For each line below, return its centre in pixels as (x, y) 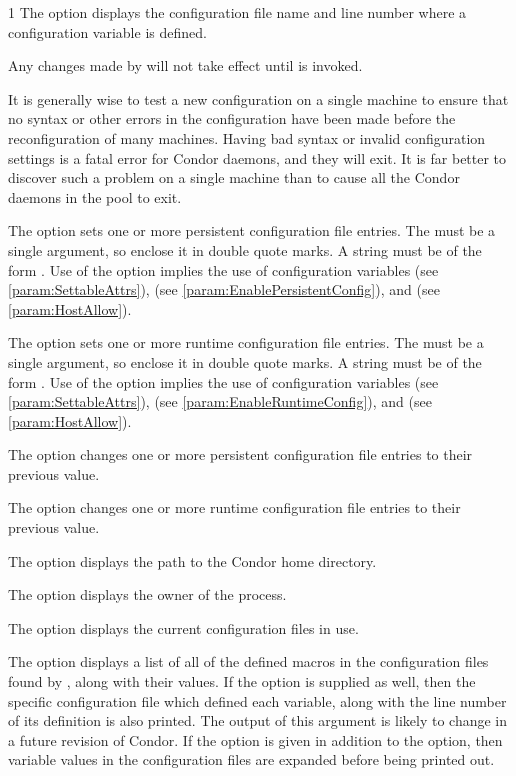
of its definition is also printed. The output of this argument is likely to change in (258, 720)
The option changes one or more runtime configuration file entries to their (234, 507)
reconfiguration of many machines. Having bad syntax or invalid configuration (247, 137)
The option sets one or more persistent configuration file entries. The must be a (252, 230)
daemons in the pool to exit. (95, 196)
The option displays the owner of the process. (147, 594)
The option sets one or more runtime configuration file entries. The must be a (246, 342)
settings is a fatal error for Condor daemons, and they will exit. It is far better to (257, 157)
